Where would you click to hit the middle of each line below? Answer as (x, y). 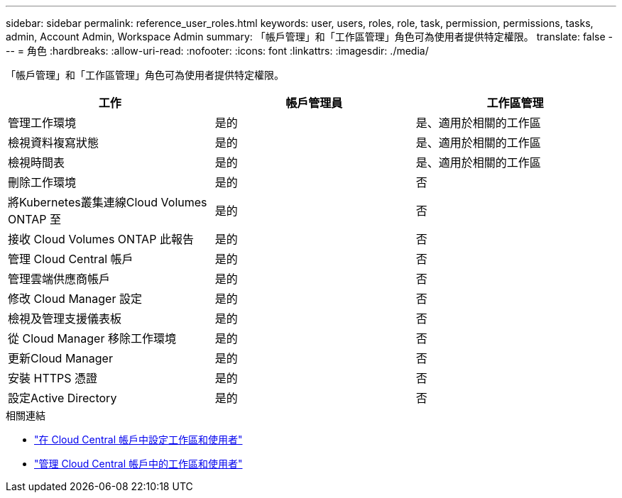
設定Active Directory (62, 398)
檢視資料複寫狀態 (54, 143)
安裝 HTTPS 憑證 (53, 378)
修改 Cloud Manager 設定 (75, 299)
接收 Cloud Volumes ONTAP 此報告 (101, 239)
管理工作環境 (42, 123)
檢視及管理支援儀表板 (65, 319)
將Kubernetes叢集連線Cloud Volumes (108, 202)
